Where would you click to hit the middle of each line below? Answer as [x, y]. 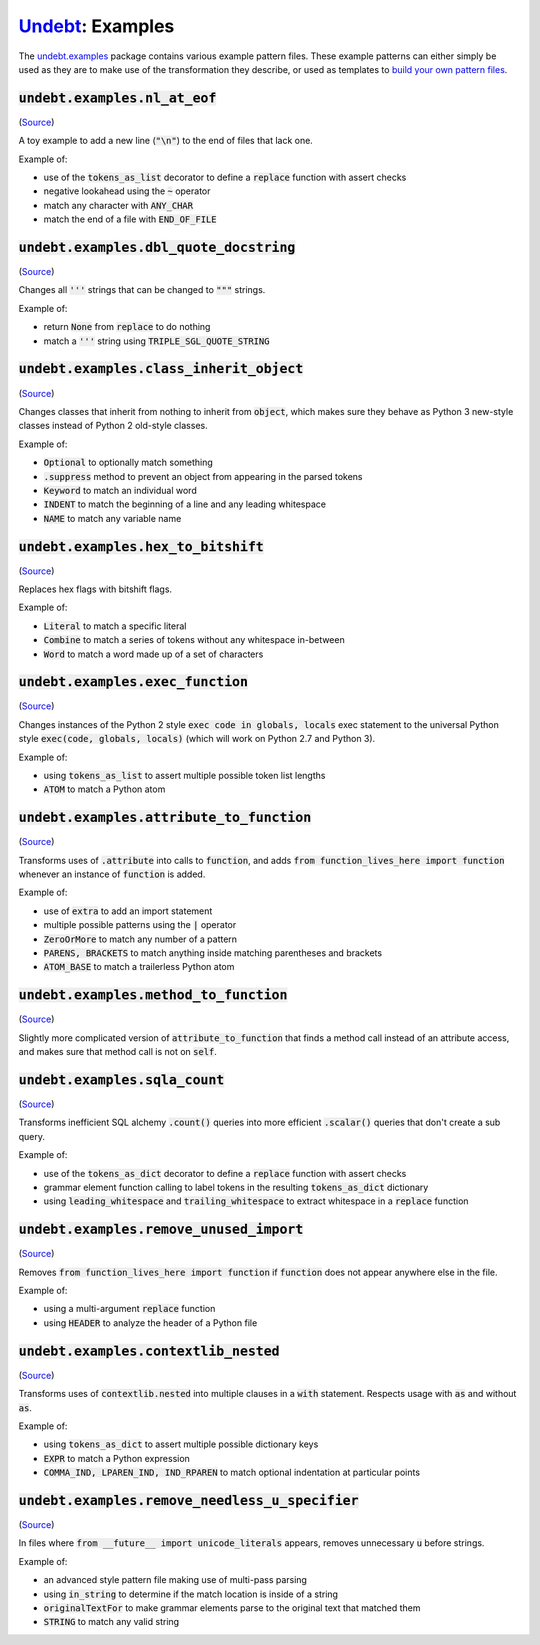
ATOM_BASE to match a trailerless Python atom [139, 967]
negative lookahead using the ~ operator [127, 191]
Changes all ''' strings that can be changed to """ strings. [142, 290]
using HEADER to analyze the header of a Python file [150, 1322]
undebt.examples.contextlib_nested [149, 1351]
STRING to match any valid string [111, 1622]
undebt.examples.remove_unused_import [161, 1229]
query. [31, 1136]
